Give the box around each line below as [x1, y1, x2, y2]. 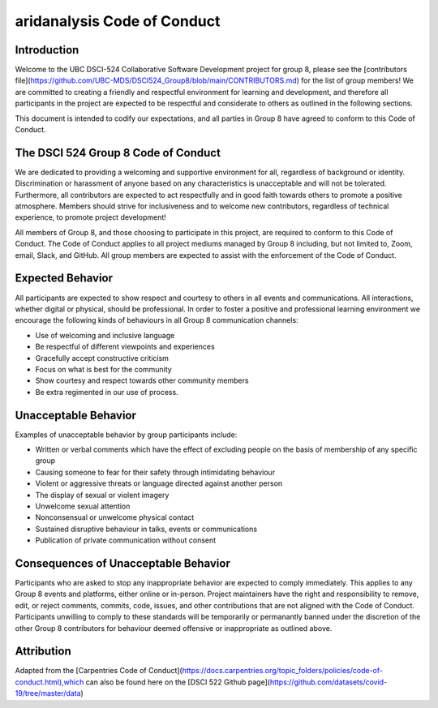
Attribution [15, 645, 72, 659]
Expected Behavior [15, 272, 114, 285]
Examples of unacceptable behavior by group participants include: [15, 430, 238, 440]
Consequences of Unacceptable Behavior [15, 556, 230, 570]
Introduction [15, 43, 79, 57]
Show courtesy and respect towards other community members [35, 375, 249, 385]
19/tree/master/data [15, 689, 81, 698]
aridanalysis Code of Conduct [15, 12, 221, 30]
